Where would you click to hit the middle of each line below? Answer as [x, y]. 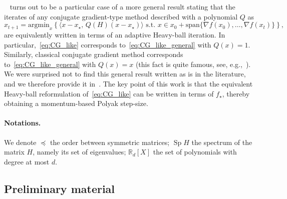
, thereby [236, 93]
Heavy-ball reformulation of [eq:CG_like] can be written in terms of [109, 93]
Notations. [23, 123]
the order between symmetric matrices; [110, 142]
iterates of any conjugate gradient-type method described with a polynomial [121, 16]
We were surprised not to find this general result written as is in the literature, [125, 74]
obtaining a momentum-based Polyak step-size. [76, 103]
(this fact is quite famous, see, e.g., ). [193, 64]
